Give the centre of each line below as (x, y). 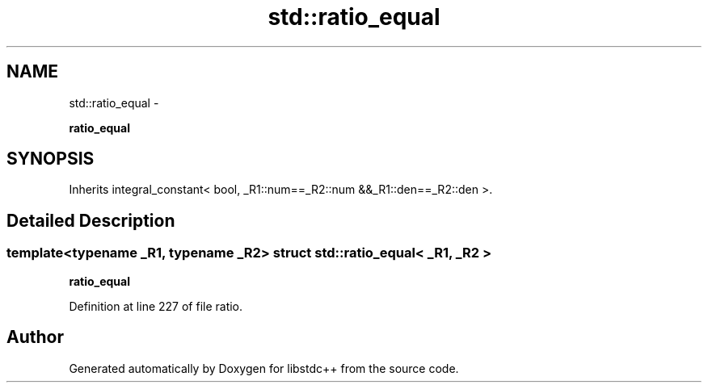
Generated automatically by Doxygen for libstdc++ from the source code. (264, 368)
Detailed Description (91, 220)
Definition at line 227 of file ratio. (156, 306)
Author (35, 337)
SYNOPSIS (51, 159)
